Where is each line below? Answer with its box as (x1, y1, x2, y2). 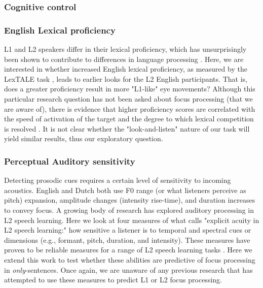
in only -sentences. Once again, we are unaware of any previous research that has (4, 264, 253, 275)
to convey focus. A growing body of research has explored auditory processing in (4, 205, 254, 215)
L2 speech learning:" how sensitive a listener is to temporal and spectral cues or (4, 225, 251, 235)
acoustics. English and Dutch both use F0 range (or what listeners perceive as (4, 184, 246, 195)
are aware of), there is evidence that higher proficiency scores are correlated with (4, 103, 255, 114)
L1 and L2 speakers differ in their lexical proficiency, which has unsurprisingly (4, 44, 247, 54)
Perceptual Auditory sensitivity (4, 154, 135, 167)
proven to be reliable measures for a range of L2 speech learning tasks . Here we (4, 244, 252, 255)
